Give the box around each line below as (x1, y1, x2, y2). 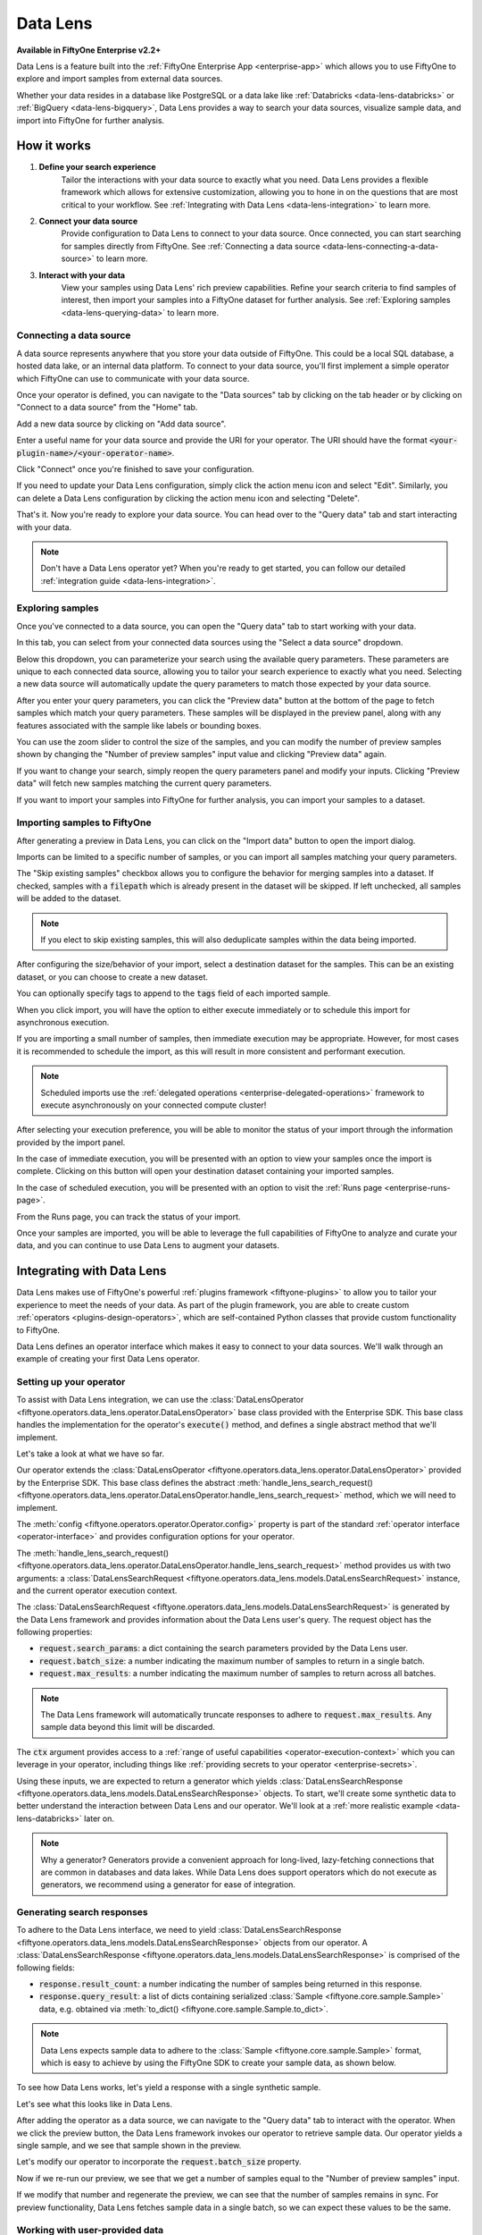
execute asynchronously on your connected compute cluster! (40, 1100, 267, 1110)
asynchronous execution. (16, 1016, 110, 1027)
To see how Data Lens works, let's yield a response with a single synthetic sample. (16, 2082, 321, 2093)
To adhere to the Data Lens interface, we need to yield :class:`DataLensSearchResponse (16, 1925, 342, 1936)
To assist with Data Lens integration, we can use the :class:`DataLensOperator (16, 1395, 304, 1405)
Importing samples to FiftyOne (16, 816, 152, 829)
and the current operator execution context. (16, 1585, 178, 1596)
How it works (16, 139, 91, 154)
